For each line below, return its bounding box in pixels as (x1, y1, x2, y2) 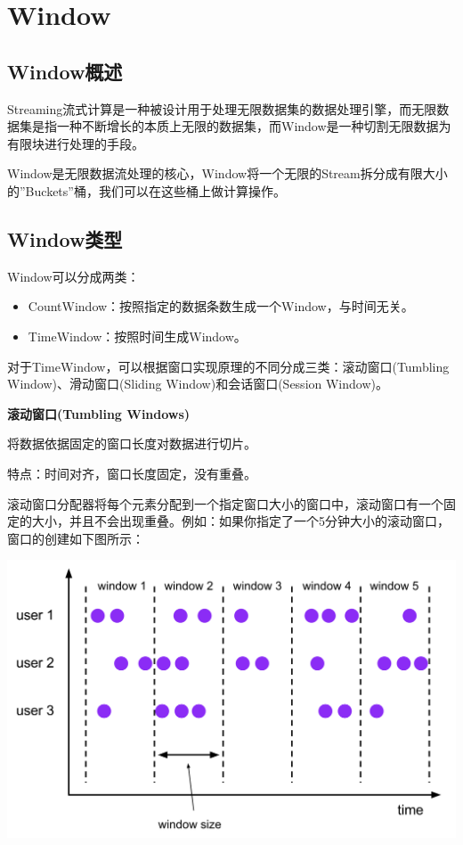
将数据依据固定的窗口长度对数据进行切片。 (7, 434, 256, 453)
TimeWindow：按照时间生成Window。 (28, 326, 247, 345)
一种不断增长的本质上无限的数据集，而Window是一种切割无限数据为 (56, 117, 451, 135)
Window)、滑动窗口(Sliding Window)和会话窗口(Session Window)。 (7, 374, 388, 393)
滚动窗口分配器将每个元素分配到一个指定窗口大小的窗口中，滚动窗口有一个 (7, 494, 443, 513)
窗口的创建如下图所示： (7, 529, 144, 547)
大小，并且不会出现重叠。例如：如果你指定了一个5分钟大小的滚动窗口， (31, 512, 450, 530)
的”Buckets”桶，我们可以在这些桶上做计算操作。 (7, 181, 286, 200)
